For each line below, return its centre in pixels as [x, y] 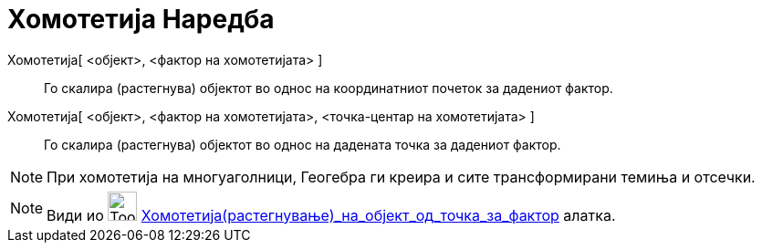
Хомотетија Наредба [141, 19]
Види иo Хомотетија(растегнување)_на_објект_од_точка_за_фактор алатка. [331, 215]
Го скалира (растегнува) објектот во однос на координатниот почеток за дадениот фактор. [329, 88]
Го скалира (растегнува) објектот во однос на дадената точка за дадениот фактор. [303, 144]
